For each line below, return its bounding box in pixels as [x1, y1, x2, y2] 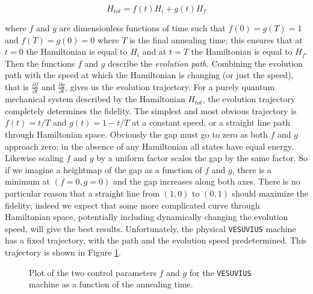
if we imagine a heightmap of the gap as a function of [5, 163, 202, 176]
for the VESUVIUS [189, 266, 252, 278]
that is [5, 80, 29, 93]
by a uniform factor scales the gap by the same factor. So [96, 152, 308, 164]
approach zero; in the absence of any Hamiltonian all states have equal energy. [5, 139, 294, 152]
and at [142, 45, 167, 58]
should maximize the [232, 187, 309, 200]
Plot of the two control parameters [29, 266, 156, 278]
